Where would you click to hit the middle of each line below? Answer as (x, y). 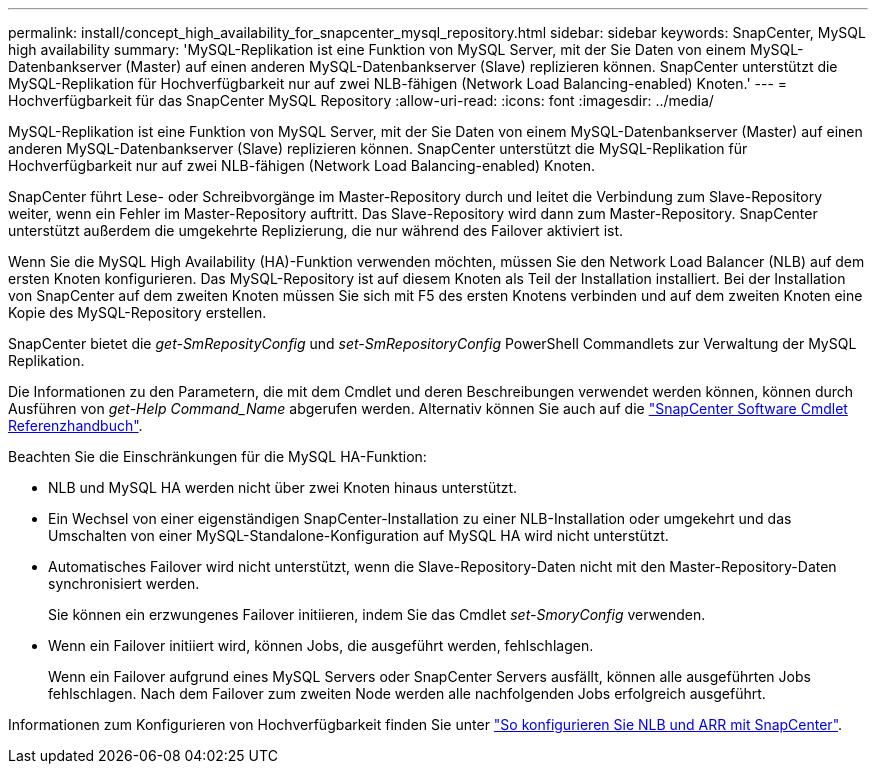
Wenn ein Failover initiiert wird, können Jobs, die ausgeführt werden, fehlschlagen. (321, 645)
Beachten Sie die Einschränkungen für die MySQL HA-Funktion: (217, 456)
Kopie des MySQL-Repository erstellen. (137, 312)
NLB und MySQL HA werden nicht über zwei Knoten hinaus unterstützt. (283, 487)
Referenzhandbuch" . (75, 425)
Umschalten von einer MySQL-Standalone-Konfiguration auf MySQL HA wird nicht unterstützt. (358, 535)
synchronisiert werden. (124, 583)
